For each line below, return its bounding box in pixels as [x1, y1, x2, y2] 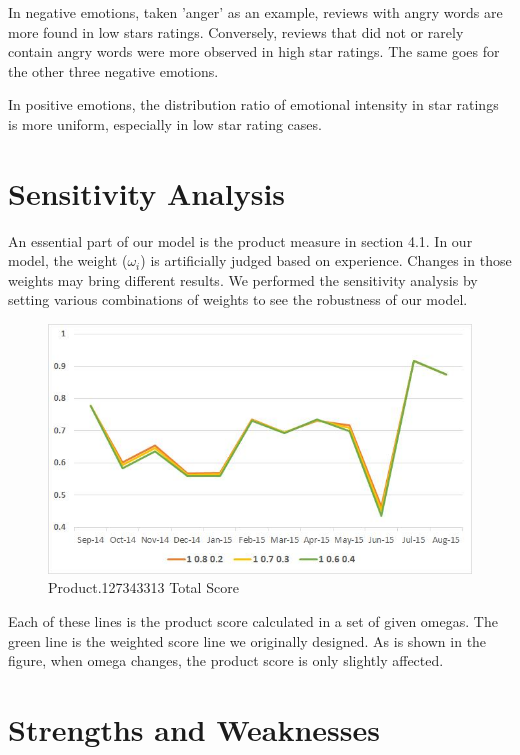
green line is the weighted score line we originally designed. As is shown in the [8, 630, 487, 651]
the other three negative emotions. [8, 60, 219, 81]
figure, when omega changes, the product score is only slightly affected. [8, 650, 444, 671]
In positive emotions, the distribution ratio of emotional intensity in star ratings [8, 94, 499, 115]
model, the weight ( [8, 250, 128, 271]
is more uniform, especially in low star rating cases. [8, 113, 322, 134]
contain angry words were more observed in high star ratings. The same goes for [8, 41, 500, 62]
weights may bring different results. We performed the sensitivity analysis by [8, 269, 478, 290]
